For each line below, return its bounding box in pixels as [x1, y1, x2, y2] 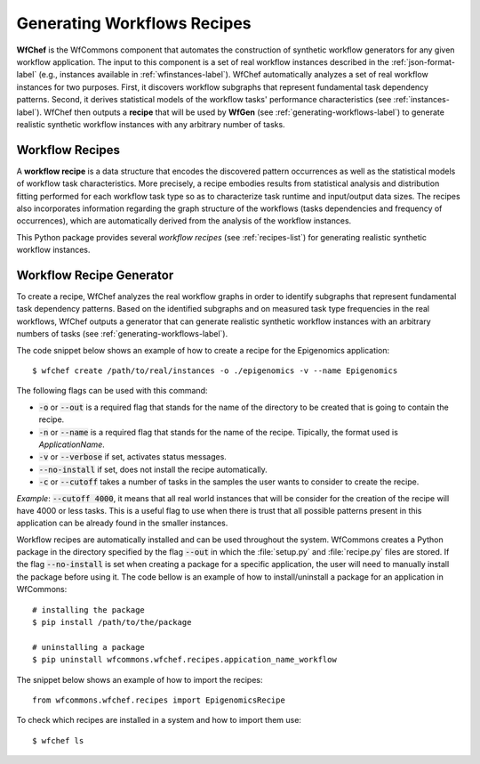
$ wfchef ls [32, 736, 84, 745]
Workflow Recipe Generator [16, 267, 174, 282]
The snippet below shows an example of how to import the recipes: [16, 674, 263, 685]
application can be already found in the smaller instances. [16, 517, 228, 529]
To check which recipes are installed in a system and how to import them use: [16, 715, 302, 726]
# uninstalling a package [32, 642, 146, 652]
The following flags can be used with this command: [16, 386, 208, 396]
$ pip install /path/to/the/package [32, 617, 192, 628]
